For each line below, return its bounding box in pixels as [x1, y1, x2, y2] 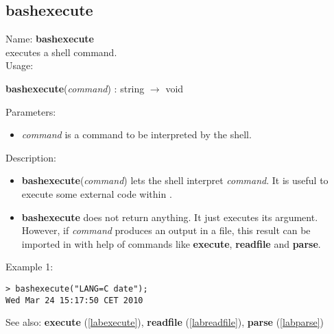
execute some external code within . [21, 186, 172, 201]
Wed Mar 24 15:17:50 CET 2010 [5, 295, 143, 305]
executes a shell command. [5, 44, 117, 59]
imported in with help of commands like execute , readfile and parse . [21, 236, 321, 250]
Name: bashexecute [5, 31, 95, 46]
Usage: [5, 58, 34, 73]
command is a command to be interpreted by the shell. [21, 127, 252, 142]
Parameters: [5, 104, 56, 118]
